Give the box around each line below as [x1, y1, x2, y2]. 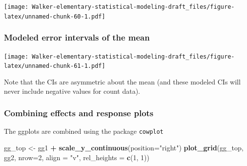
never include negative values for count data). [4, 86, 140, 96]
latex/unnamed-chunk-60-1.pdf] [4, 13, 105, 20]
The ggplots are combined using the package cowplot [4, 126, 164, 136]
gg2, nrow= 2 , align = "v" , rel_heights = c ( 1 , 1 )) [4, 152, 149, 162]
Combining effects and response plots [4, 106, 154, 119]
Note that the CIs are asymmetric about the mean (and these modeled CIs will [4, 76, 241, 86]
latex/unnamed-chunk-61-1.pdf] [4, 62, 105, 70]
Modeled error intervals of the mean [4, 31, 150, 43]
